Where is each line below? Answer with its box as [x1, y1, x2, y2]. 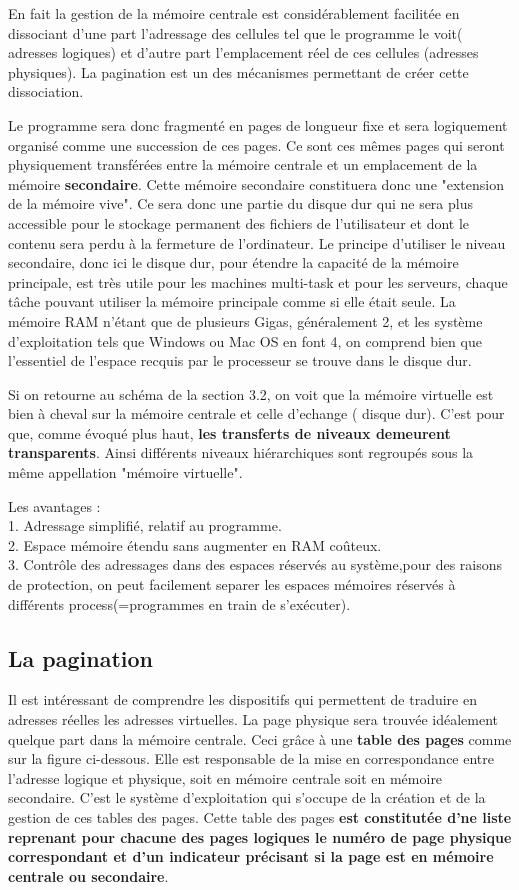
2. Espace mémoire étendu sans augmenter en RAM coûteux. [8, 534, 382, 555]
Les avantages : [8, 495, 101, 516]
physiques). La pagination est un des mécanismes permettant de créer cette [8, 61, 469, 82]
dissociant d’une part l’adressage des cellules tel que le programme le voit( [8, 22, 463, 43]
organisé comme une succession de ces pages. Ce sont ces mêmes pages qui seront [8, 134, 505, 155]
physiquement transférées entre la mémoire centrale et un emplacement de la [8, 154, 478, 175]
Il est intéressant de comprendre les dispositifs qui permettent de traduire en [8, 689, 477, 710]
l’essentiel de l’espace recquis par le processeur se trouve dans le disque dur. [8, 350, 472, 371]
